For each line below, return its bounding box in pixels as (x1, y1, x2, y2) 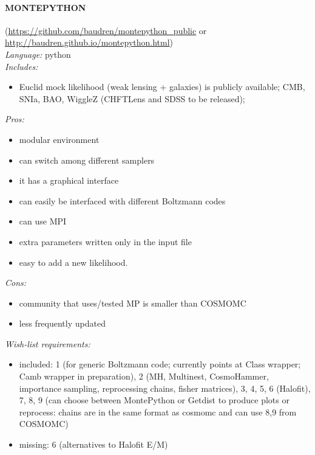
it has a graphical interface (19, 174, 119, 187)
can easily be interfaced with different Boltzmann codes (19, 194, 226, 207)
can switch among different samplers (19, 153, 155, 166)
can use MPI (19, 215, 67, 227)
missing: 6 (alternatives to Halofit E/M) (19, 438, 168, 451)
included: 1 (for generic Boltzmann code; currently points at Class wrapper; (19, 358, 301, 370)
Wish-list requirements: (5, 337, 90, 350)
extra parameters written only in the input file (19, 235, 192, 248)
